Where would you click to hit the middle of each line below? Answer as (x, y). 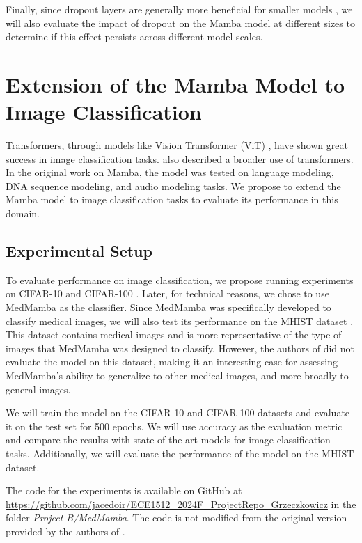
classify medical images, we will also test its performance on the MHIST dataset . (180, 321)
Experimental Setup (79, 251)
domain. (23, 213)
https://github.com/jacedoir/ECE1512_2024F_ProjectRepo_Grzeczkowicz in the (181, 504)
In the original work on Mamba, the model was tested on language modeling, (170, 172)
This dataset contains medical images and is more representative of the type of (174, 335)
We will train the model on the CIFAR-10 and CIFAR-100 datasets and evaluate (178, 412)
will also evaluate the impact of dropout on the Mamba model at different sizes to (180, 23)
